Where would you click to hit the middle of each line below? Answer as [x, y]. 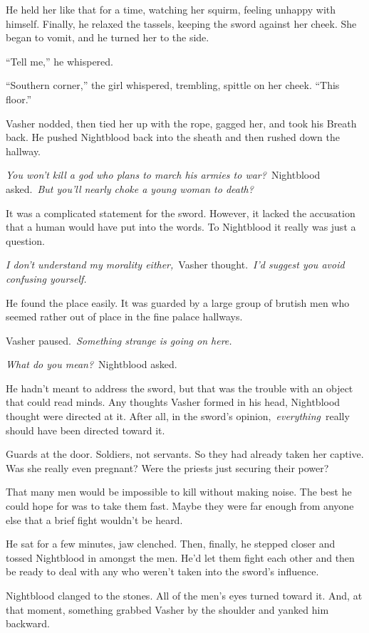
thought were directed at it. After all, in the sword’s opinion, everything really [178, 416]
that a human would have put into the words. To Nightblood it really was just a [181, 227]
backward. [28, 623]
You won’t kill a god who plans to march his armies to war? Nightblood [163, 175]
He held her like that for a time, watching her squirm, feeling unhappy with [171, 9]
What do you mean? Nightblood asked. [92, 364]
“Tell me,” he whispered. [59, 61]
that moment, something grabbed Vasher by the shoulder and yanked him [167, 609]
